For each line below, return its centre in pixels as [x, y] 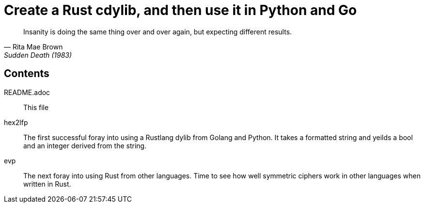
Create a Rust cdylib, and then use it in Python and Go [181, 10]
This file [36, 107]
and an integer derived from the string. [85, 145]
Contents [27, 74]
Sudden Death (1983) [38, 55]
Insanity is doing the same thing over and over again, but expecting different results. [158, 32]
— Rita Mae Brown [33, 47]
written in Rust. [47, 184]
